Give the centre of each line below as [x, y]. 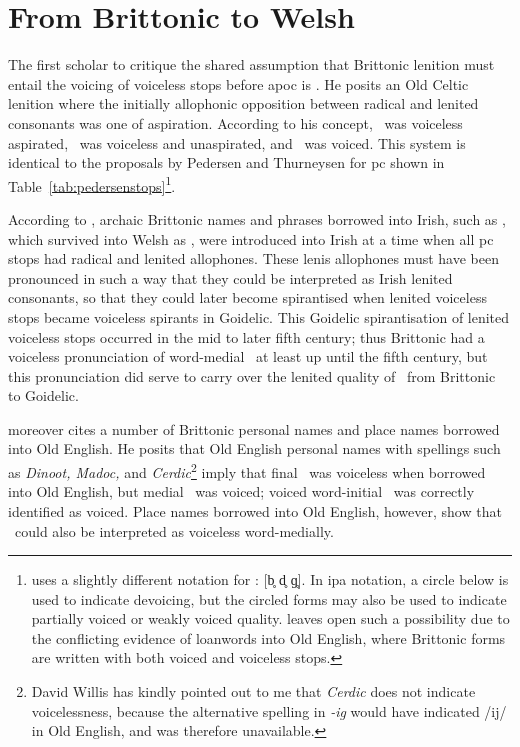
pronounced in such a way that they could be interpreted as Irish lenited [230, 277]
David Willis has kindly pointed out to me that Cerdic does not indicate [253, 691]
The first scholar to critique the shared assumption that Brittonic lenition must [251, 64]
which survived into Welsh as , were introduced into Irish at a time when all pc [251, 238]
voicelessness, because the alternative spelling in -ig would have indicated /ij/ [269, 710]
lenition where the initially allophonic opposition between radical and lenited [243, 103]
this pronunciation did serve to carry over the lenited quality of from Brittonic [252, 375]
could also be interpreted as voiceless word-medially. [174, 530]
